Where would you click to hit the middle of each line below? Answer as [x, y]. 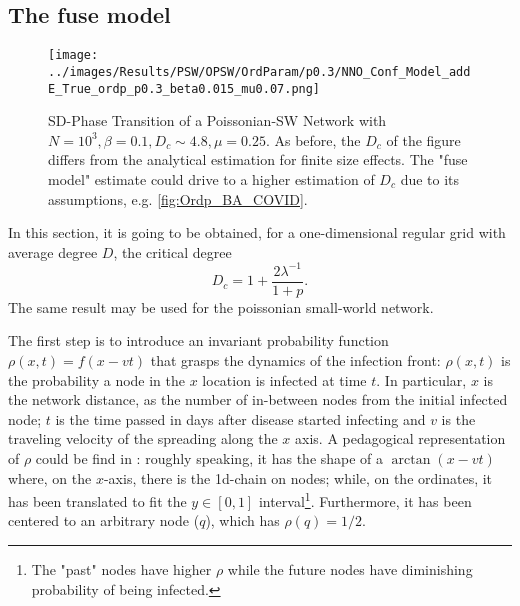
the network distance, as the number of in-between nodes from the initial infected [258, 399]
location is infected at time [284, 379]
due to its [430, 178]
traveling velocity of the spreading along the [143, 438]
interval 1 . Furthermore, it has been [365, 499]
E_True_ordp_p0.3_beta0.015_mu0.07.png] [184, 88]
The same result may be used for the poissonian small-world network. [221, 306]
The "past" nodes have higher [121, 569]
